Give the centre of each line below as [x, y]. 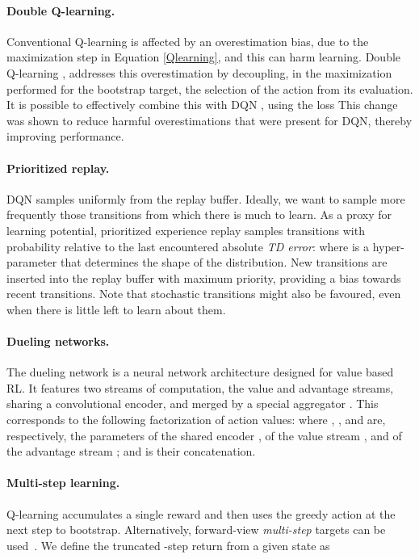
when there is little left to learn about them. [116, 309]
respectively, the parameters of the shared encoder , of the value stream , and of [204, 435]
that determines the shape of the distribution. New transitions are [224, 262]
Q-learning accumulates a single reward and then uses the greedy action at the [201, 513]
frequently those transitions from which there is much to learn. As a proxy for [199, 214]
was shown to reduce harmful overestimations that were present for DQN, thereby [209, 120]
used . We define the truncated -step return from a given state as [168, 545]
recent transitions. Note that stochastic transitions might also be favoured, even [204, 294]
